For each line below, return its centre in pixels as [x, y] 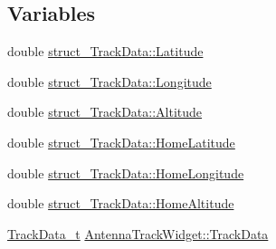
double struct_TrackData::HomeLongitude [126, 172]
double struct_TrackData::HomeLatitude [121, 142]
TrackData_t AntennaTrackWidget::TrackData [138, 233]
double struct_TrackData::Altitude [105, 112]
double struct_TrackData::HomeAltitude [121, 203]
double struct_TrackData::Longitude [109, 81]
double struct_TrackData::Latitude [105, 51]
